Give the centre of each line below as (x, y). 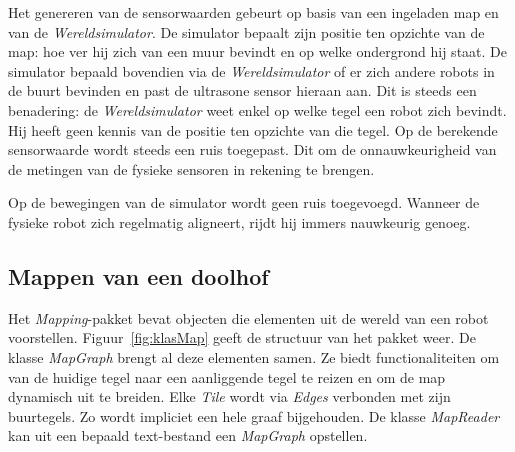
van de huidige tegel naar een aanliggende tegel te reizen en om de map (227, 376)
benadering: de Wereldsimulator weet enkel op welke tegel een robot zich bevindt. (257, 109)
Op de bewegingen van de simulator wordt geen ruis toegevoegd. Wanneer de (244, 202)
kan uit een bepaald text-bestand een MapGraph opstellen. (188, 435)
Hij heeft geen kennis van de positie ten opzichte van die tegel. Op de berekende (253, 129)
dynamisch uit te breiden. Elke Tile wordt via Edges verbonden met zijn (229, 396)
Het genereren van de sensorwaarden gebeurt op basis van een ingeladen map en (253, 12)
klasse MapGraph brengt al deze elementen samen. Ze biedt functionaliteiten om (254, 356)
